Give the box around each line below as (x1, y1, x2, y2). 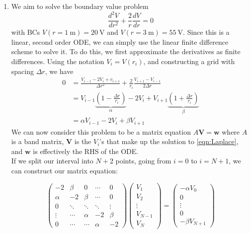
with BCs (11, 27, 40, 37)
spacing (11, 66, 34, 76)
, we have (45, 66, 74, 76)
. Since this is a (183, 27, 230, 37)
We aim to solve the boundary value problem (11, 1, 149, 11)
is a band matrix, (11, 136, 64, 147)
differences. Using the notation (11, 56, 104, 66)
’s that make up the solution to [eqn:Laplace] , (99, 136, 239, 147)
